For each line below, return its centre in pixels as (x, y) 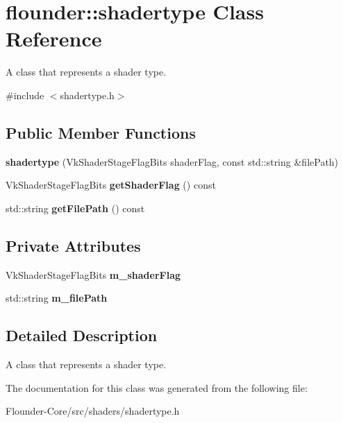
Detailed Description (82, 335)
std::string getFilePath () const (75, 208)
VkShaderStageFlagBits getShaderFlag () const (111, 185)
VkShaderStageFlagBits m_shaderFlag (93, 274)
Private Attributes (73, 245)
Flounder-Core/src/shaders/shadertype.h (93, 411)
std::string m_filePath (57, 298)
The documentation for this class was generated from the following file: (157, 387)
